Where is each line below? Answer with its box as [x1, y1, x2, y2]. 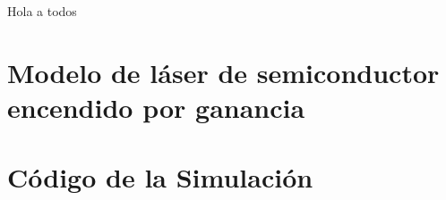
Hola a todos [7, 2, 77, 20]
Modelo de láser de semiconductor [7, 54, 440, 90]
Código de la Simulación [7, 159, 313, 196]
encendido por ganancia [7, 88, 305, 125]
